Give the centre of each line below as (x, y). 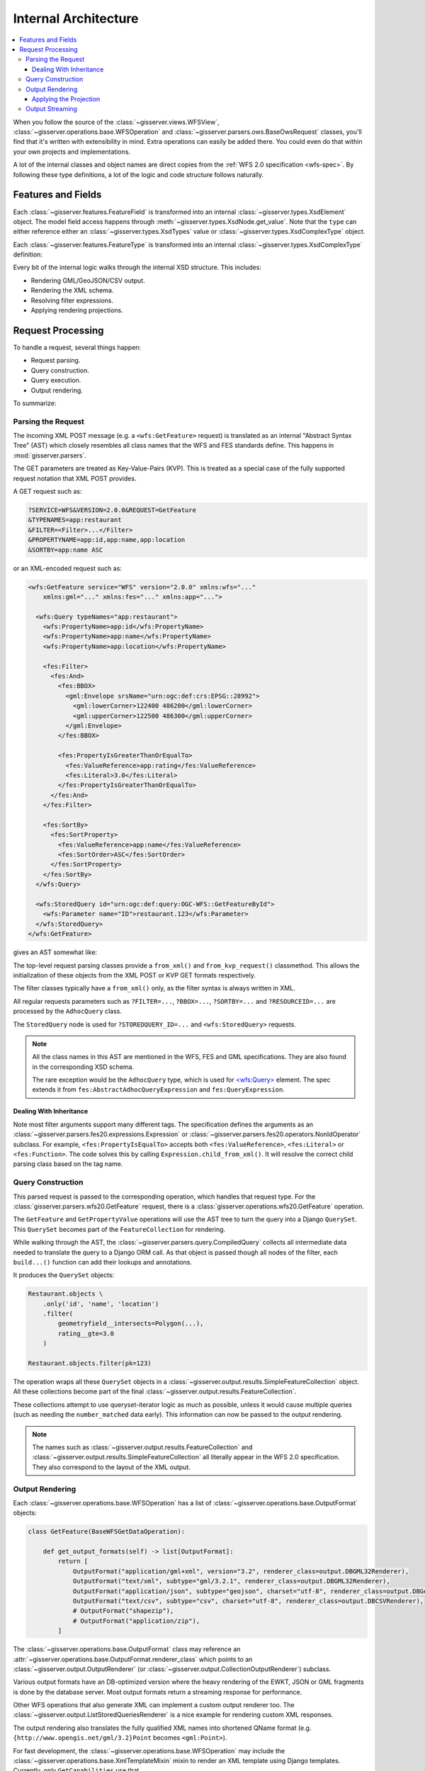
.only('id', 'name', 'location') (101, 1304)
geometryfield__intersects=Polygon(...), (131, 1324)
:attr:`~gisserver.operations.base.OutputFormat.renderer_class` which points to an (133, 1659)
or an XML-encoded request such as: (67, 568)
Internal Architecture (76, 18)
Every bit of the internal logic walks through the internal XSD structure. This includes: (137, 267)
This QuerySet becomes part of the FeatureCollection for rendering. (119, 1229)
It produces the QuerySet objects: (64, 1275)
